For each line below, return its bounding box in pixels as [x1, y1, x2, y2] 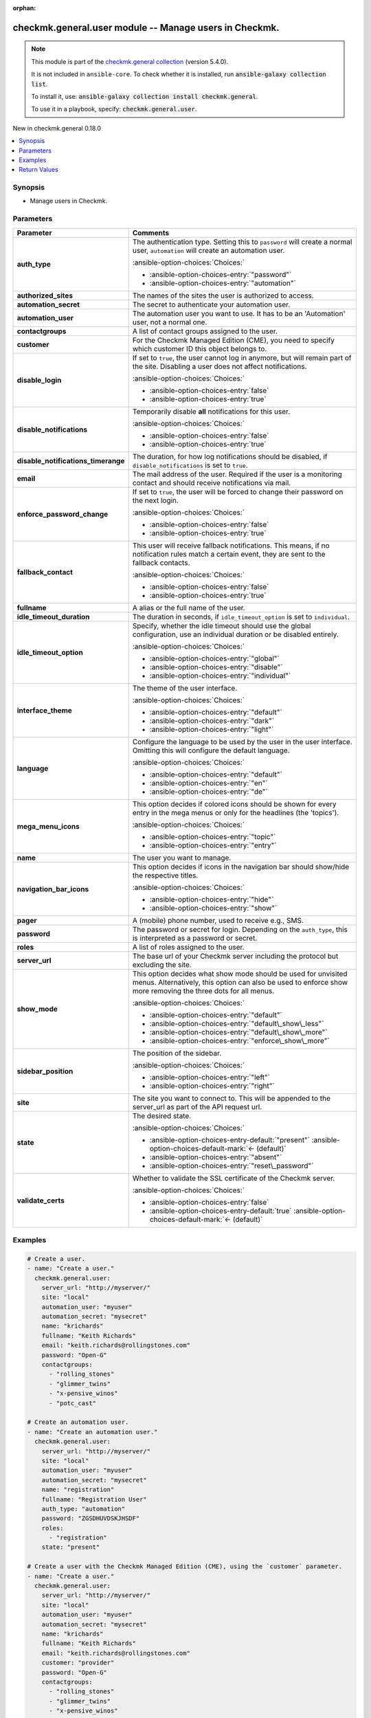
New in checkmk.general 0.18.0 [12, 124, 102, 132]
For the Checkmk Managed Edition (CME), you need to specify [132, 335, 335, 345]
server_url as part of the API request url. [132, 1102, 262, 1111]
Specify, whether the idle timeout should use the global [132, 621, 311, 630]
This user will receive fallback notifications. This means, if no [132, 540, 330, 550]
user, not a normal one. [132, 317, 207, 326]
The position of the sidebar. [132, 1048, 222, 1058]
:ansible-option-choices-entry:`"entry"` [149, 840, 277, 850]
